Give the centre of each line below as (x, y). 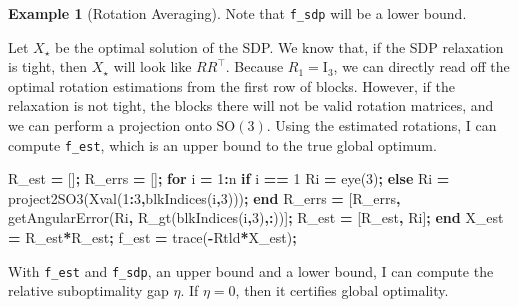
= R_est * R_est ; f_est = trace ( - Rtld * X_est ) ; (152, 237)
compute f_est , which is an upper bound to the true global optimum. (222, 144)
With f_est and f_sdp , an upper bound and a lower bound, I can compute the (251, 270)
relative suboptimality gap (88, 290)
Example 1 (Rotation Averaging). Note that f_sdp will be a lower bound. (237, 13)
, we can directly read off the (421, 66)
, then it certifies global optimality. (342, 290)
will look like (152, 66)
